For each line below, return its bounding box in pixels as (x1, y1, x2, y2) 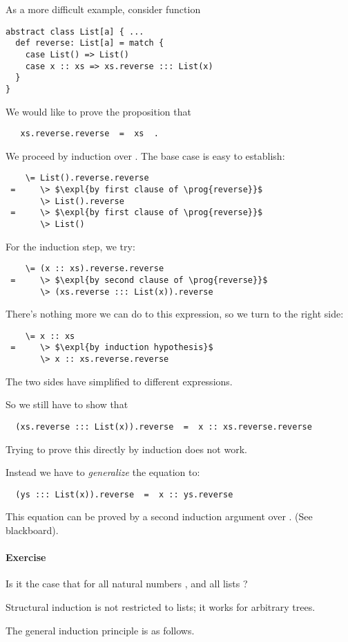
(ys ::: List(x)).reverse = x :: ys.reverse (15, 489, 233, 499)
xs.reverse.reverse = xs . (20, 129, 159, 139)
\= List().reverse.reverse (25, 173, 149, 183)
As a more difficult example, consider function (6, 2, 201, 16)
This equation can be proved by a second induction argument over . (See (6, 509, 313, 524)
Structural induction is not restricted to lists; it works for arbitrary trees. (6, 600, 316, 614)
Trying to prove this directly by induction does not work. (6, 441, 247, 456)
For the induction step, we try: (6, 239, 135, 253)
